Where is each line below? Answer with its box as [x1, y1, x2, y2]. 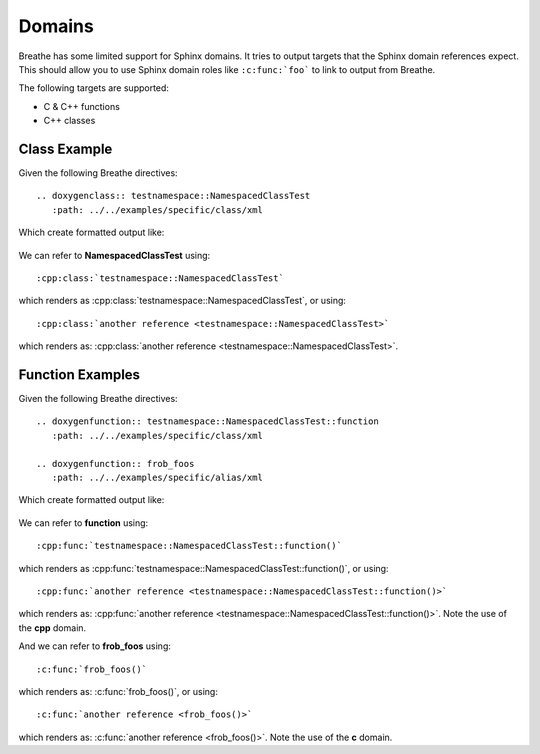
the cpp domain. [18, 621, 87, 634]
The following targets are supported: [18, 82, 170, 94]
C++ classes [43, 115, 96, 127]
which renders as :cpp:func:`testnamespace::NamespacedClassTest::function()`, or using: [18, 562, 389, 574]
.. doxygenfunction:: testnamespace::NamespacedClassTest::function [36, 416, 379, 427]
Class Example [18, 140, 113, 157]
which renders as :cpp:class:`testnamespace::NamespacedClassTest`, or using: [18, 295, 347, 307]
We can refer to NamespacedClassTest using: [18, 249, 211, 261]
